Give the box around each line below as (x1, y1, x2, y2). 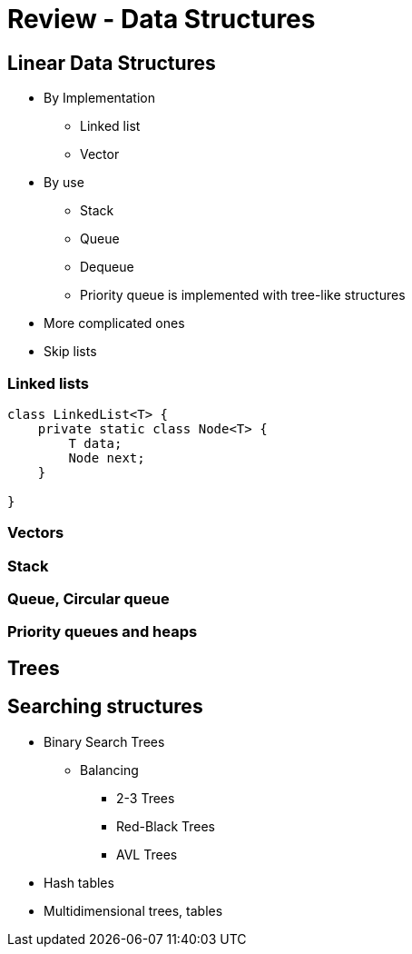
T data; (68, 435, 123, 451)
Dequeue (80, 259, 134, 275)
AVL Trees (116, 846, 178, 862)
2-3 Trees (116, 790, 175, 806)
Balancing (80, 761, 139, 778)
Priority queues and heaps (7, 622, 198, 641)
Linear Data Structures (7, 51, 216, 75)
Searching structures (7, 695, 203, 719)
